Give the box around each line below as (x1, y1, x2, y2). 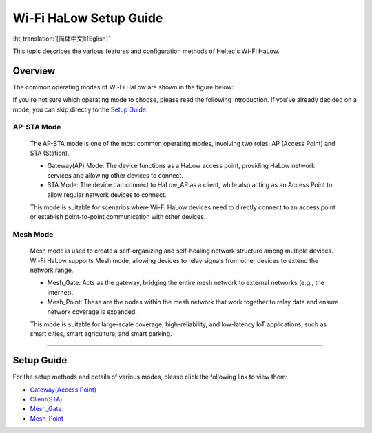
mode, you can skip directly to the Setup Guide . (12, 105, 148, 114)
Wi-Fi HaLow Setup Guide (12, 10, 163, 25)
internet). (47, 288, 74, 296)
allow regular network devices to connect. (47, 190, 167, 199)
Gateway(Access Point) (30, 386, 96, 394)
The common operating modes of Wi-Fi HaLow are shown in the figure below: (12, 83, 234, 91)
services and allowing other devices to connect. (47, 171, 184, 179)
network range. (30, 266, 74, 275)
